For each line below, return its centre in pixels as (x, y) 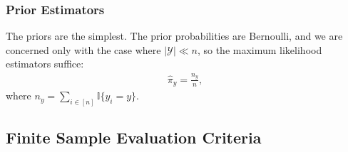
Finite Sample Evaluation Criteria (134, 137)
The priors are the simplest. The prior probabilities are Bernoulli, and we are (174, 36)
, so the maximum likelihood (260, 49)
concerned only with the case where (83, 49)
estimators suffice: (45, 64)
